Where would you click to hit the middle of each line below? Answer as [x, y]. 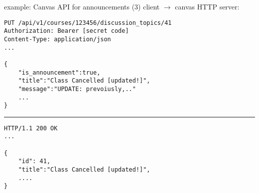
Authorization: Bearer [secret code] [66, 31]
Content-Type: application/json [58, 39]
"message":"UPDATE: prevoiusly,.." [77, 89]
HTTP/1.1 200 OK [31, 128]
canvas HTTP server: [207, 6]
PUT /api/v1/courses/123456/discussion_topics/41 [88, 23]
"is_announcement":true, [59, 72]
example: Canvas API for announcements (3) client [82, 6]
